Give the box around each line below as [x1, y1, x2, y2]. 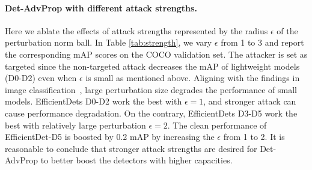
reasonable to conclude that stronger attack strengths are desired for [5, 142, 257, 154]
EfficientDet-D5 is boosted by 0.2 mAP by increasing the [5, 130, 215, 143]
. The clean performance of [167, 118, 267, 131]
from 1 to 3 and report [221, 36, 304, 49]
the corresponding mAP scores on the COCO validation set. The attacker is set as [5, 47, 308, 60]
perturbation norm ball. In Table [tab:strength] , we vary [5, 36, 212, 49]
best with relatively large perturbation [5, 118, 146, 131]
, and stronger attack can [203, 95, 296, 108]
